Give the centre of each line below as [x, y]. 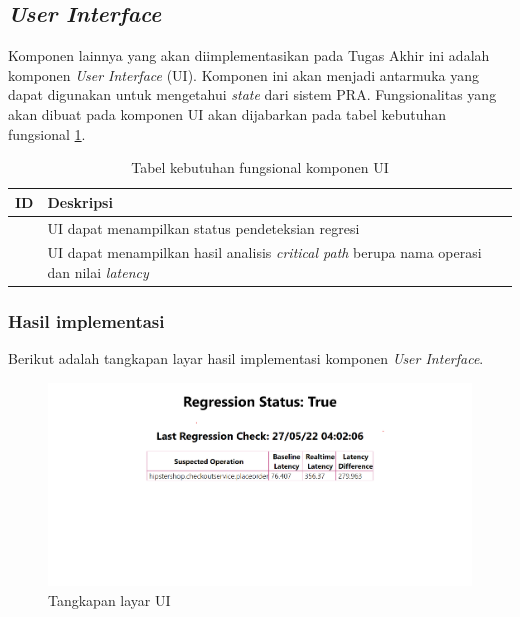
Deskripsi [80, 201]
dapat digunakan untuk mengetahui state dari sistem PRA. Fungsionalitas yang [252, 94]
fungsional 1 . [47, 133]
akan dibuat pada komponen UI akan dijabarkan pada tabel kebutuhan [227, 113]
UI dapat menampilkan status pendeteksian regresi [203, 227]
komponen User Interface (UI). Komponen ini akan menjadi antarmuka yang [243, 74]
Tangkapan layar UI [109, 600]
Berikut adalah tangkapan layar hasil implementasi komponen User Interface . [246, 358]
